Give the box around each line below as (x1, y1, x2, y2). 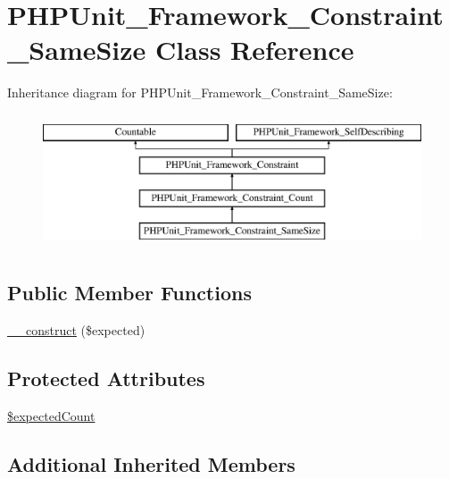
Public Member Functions (7, 279, 252, 307)
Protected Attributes (7, 364, 205, 391)
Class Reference (155, 31, 354, 68)
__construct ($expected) (7, 320, 146, 339)
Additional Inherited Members (7, 450, 295, 477)
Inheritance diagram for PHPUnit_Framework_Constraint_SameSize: (7, 83, 393, 102)
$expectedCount (7, 406, 96, 424)
